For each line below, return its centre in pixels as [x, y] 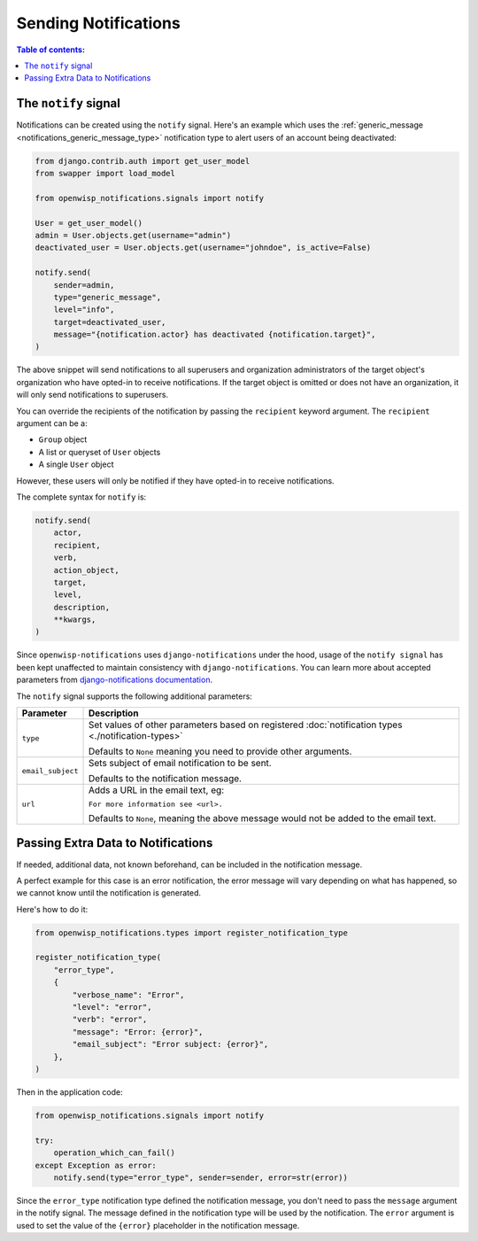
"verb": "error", [110, 1020]
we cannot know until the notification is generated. [109, 893]
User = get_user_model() [89, 223]
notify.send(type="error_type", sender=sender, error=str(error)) [201, 1177]
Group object [63, 439]
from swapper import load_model [105, 173]
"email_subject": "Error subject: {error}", [170, 1044]
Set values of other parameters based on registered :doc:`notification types [245, 725]
